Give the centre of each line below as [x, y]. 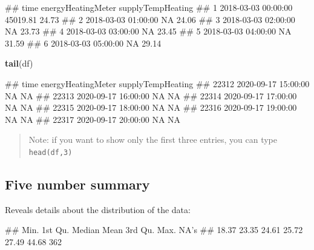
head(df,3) [51, 152]
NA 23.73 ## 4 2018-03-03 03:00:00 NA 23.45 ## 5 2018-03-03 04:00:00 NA [148, 31]
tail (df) [19, 63]
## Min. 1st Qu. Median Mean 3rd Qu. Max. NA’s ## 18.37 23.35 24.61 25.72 [154, 230]
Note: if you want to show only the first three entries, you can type [153, 140]
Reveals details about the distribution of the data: [98, 209]
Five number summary [77, 184]
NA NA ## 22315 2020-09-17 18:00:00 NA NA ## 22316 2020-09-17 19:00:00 [151, 107]
